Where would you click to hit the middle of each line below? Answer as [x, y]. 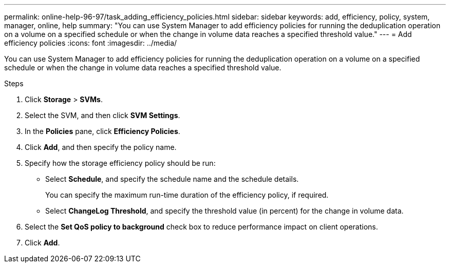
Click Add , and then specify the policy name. [101, 147]
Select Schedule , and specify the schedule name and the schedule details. [172, 179]
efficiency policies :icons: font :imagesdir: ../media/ [91, 43]
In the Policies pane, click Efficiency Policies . [102, 131]
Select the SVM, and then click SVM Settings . [102, 115]
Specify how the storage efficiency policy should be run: [120, 163]
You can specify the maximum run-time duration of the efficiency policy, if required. [187, 195]
